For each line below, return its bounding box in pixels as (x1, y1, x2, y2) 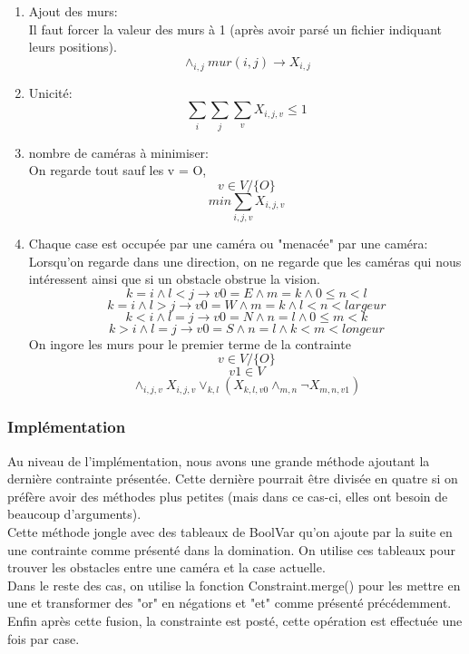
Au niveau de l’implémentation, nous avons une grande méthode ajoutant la (7, 451, 430, 470)
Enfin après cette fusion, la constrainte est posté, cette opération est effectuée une (7, 610, 463, 630)
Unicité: (28, 83, 73, 102)
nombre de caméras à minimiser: (28, 142, 209, 161)
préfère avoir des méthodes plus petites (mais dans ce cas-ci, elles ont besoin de (7, 486, 448, 505)
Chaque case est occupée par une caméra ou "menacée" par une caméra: (28, 234, 428, 253)
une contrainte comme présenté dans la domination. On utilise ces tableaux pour (7, 540, 455, 559)
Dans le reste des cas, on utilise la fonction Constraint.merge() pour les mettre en (7, 575, 461, 594)
